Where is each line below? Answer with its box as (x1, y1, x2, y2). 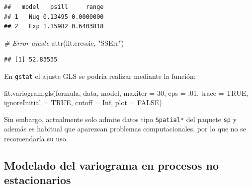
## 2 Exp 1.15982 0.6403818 (4, 23, 104, 30)
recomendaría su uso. (4, 133, 68, 144)
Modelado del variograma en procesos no (4, 158, 219, 173)
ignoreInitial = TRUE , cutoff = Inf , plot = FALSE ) (4, 97, 162, 108)
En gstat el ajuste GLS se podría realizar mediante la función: (4, 70, 196, 81)
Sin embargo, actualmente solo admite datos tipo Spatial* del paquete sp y (4, 114, 237, 124)
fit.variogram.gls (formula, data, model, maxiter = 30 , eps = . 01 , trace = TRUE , (4, 87, 249, 98)
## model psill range (4, 3, 104, 10)
